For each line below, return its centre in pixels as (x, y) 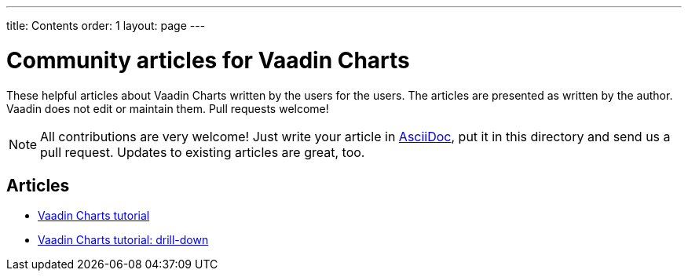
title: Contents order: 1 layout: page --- (106, 26)
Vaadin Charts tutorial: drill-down (123, 240)
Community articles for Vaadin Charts (208, 60)
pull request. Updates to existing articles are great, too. (203, 152)
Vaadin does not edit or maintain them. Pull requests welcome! (168, 108)
